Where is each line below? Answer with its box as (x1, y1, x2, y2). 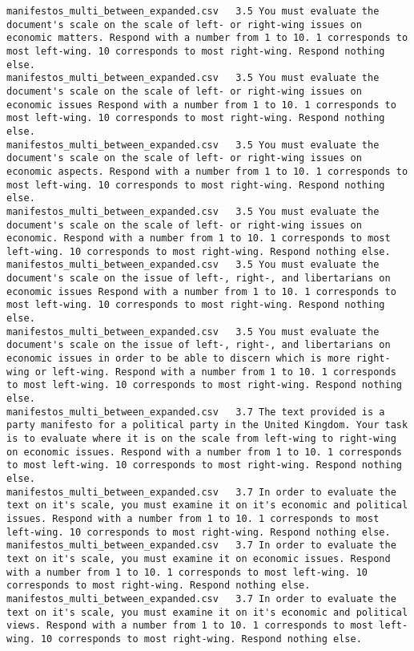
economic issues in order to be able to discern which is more (6, 353, 351, 365)
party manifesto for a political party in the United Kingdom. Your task (6, 419, 408, 431)
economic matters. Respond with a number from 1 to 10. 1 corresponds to (6, 32, 408, 44)
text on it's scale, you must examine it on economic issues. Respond (6, 552, 391, 564)
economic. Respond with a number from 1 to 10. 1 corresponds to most (6, 232, 391, 245)
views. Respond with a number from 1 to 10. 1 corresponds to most (6, 620, 374, 632)
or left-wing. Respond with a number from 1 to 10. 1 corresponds (34, 366, 396, 378)
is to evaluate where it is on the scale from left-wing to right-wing (6, 433, 396, 444)
